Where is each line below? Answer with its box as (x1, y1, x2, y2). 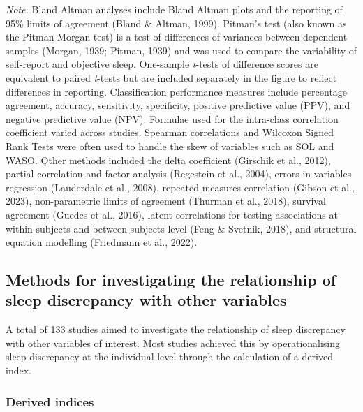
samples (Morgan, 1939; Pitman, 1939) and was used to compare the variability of (6, 43, 357, 57)
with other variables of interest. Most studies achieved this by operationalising (6, 335, 341, 350)
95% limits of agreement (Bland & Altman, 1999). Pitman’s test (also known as (6, 15, 347, 30)
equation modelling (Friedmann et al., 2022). (6, 235, 198, 249)
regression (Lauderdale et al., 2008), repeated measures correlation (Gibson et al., (6, 179, 355, 194)
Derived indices (6, 392, 94, 410)
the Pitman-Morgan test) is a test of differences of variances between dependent (6, 29, 348, 44)
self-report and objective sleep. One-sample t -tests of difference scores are (6, 57, 318, 71)
